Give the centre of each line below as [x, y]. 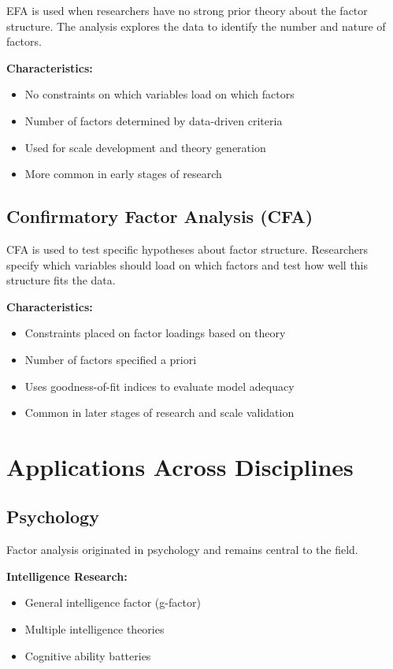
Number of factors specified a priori [111, 359]
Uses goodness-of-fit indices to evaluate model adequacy [159, 386]
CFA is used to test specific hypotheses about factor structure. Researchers [187, 249]
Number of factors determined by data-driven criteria [154, 120]
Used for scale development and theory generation [145, 147]
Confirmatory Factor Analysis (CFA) [160, 216]
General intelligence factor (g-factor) [113, 602]
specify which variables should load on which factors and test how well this [187, 264]
